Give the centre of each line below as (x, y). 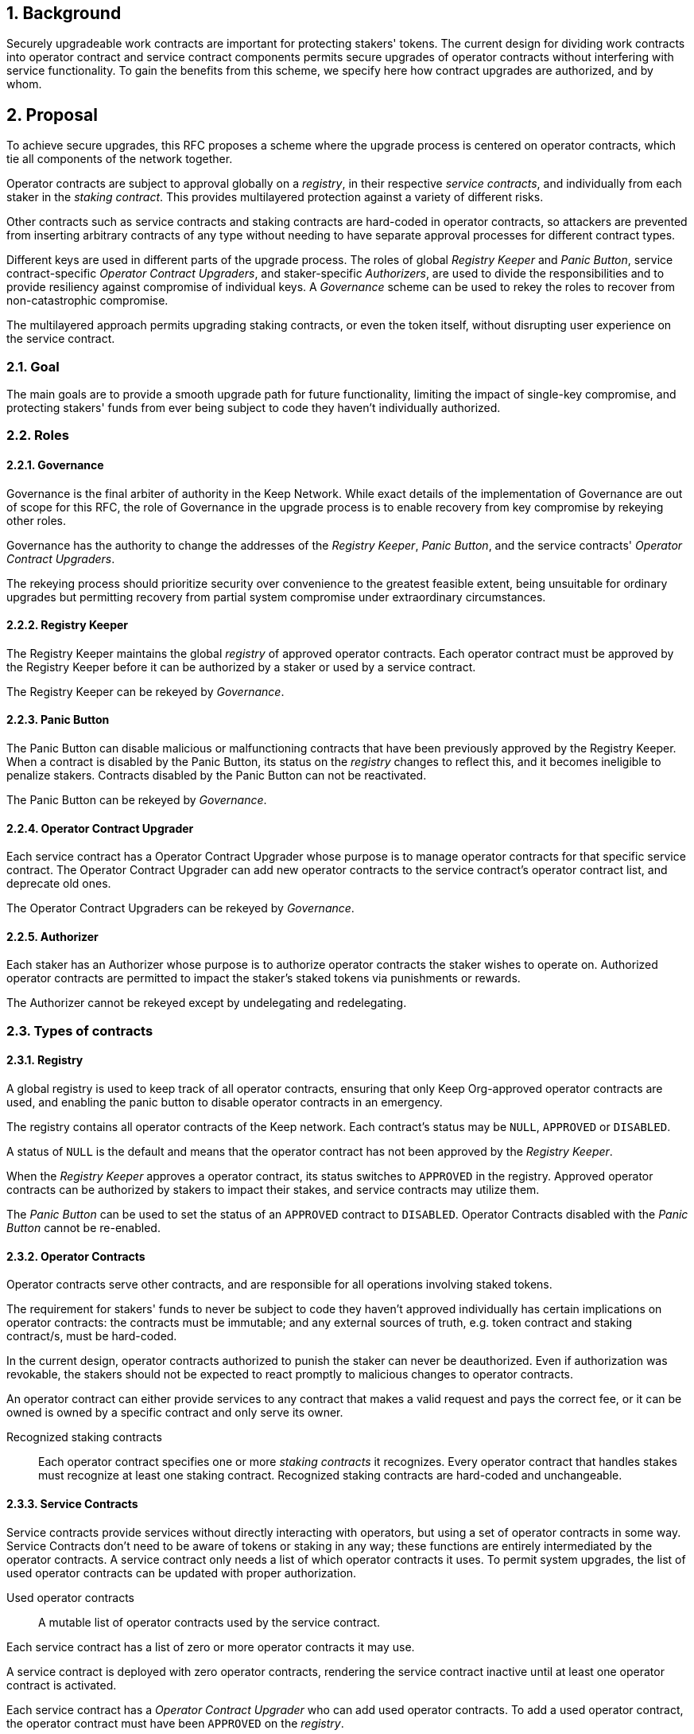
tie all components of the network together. (120, 159)
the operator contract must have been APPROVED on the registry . (175, 1723)
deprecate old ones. (59, 884)
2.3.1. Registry (45, 1060)
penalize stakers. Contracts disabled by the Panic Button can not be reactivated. (217, 776)
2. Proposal (52, 115)
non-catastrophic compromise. (87, 301)
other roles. (37, 520)
